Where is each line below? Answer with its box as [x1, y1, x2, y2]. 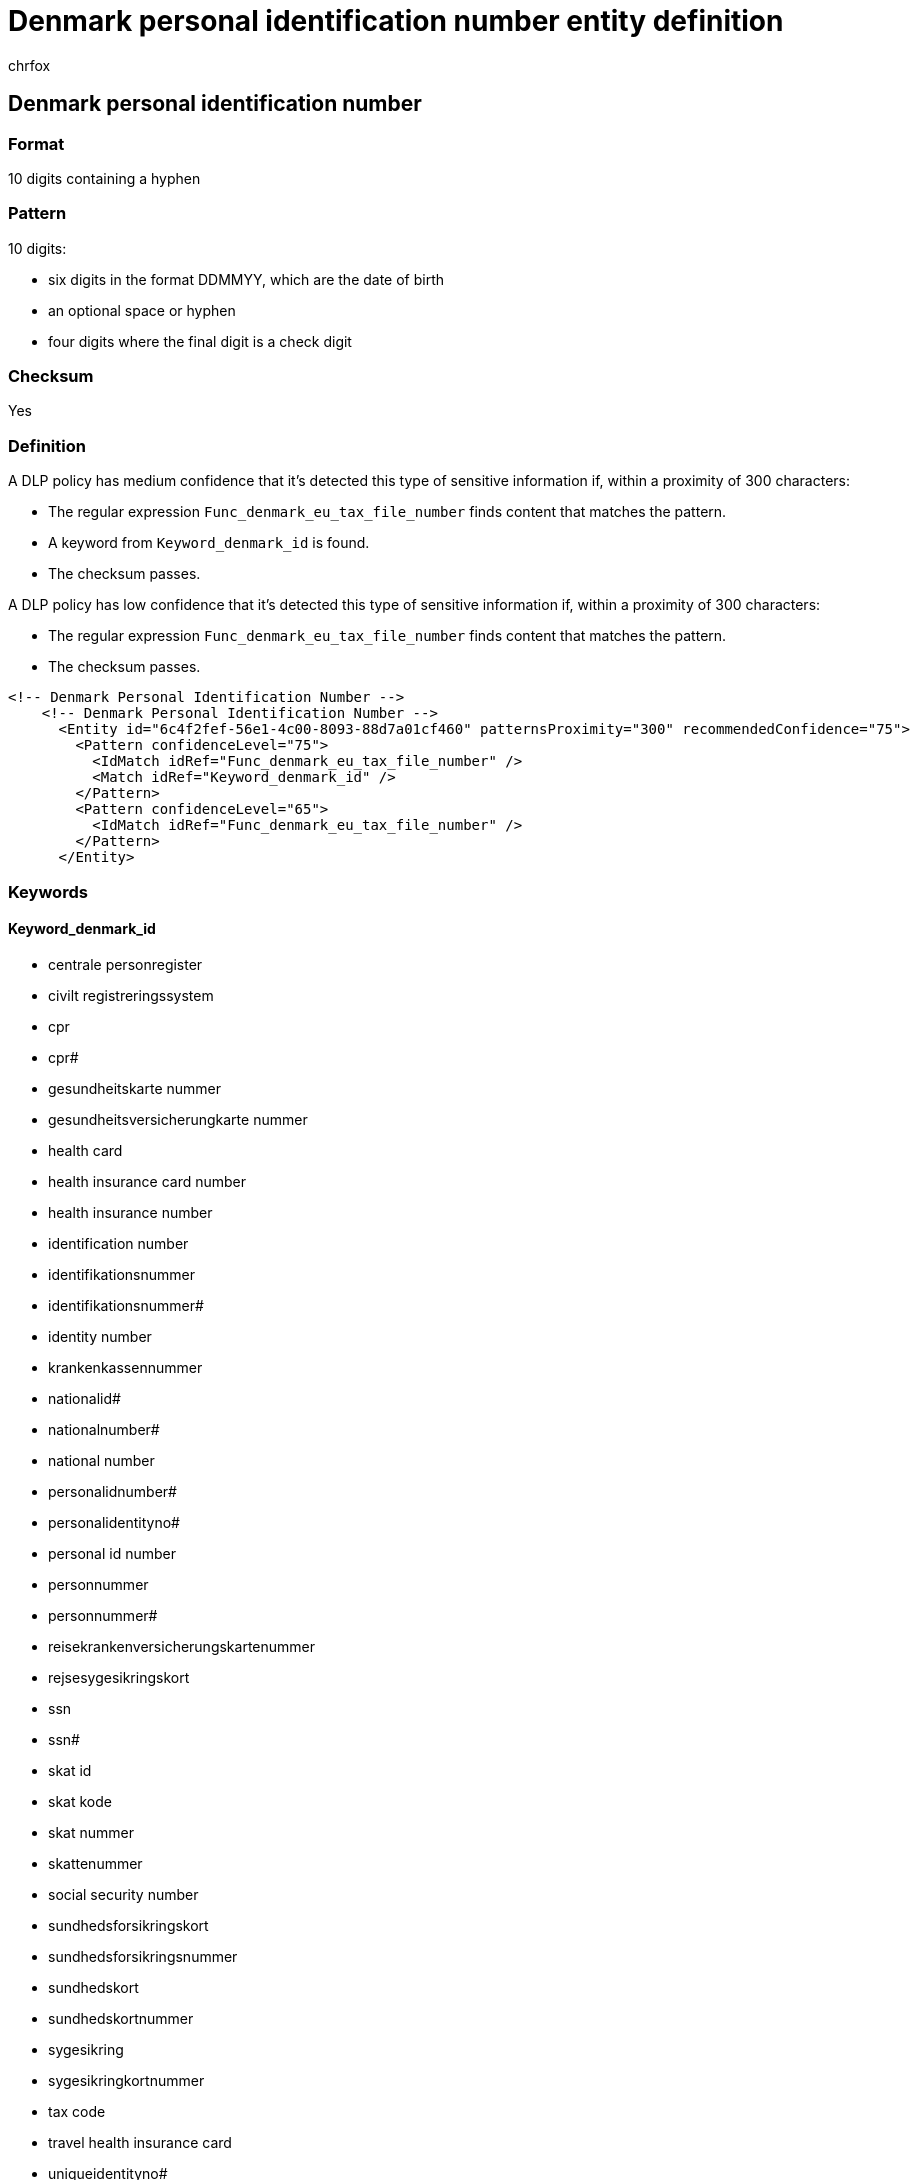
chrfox [8, 56, 51, 74]
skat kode [48, 1792, 112, 1810]
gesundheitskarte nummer [48, 1079, 222, 1097]
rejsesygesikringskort [48, 1668, 190, 1686]
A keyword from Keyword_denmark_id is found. [48, 534, 370, 552]
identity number [48, 1327, 152, 1345]
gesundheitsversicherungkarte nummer [48, 1110, 308, 1128]
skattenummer [48, 1854, 143, 1872]
